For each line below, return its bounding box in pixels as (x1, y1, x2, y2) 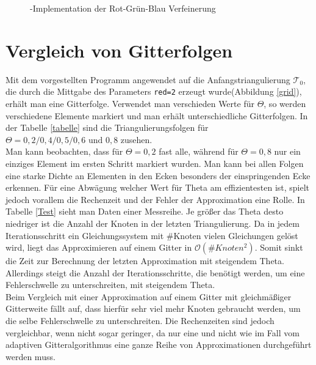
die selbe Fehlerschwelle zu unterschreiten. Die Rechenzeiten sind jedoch (5, 314, 275, 327)
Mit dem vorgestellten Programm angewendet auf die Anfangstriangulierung (5, 73, 290, 86)
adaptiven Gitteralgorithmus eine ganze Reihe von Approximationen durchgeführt (5, 338, 312, 351)
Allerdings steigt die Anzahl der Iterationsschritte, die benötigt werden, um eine (5, 266, 305, 279)
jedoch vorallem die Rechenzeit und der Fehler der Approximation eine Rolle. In (5, 193, 305, 205)
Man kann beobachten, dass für (5, 145, 123, 158)
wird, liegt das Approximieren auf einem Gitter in (5, 241, 192, 254)
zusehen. (120, 133, 153, 146)
